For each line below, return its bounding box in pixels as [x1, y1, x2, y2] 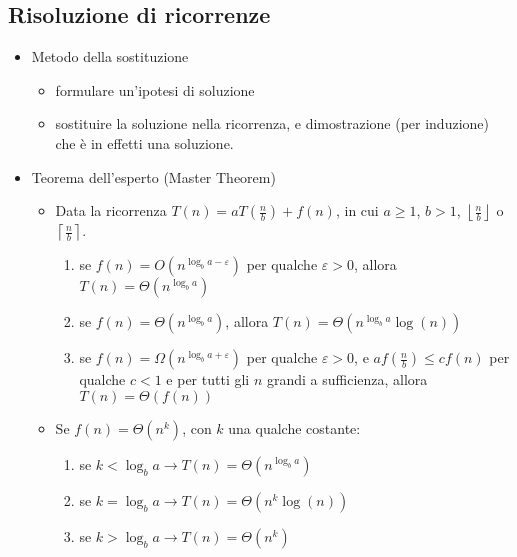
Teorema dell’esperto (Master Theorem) [31, 166, 276, 187]
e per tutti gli [166, 369, 250, 390]
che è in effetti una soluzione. [55, 132, 234, 153]
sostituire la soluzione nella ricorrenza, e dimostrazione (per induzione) [55, 113, 489, 134]
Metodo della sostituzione [31, 46, 189, 67]
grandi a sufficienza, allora [266, 369, 428, 390]
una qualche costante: [228, 417, 361, 438]
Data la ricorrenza [55, 200, 167, 221]
